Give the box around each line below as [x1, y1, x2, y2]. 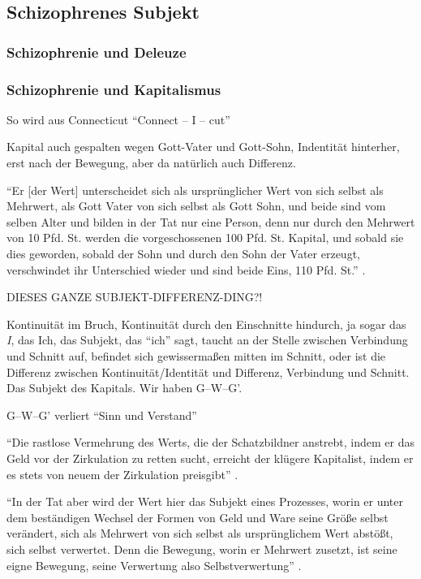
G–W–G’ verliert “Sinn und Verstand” [6, 406, 197, 423]
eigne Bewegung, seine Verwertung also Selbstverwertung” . [6, 556, 302, 573]
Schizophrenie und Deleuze [6, 41, 187, 62]
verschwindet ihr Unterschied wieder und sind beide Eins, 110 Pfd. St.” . [6, 261, 366, 278]
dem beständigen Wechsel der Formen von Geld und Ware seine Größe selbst [6, 508, 389, 525]
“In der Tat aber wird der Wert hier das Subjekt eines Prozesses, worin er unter [6, 493, 404, 510]
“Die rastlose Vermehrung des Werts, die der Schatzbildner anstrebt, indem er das [6, 434, 415, 451]
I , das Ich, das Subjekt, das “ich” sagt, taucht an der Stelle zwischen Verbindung [6, 331, 408, 348]
